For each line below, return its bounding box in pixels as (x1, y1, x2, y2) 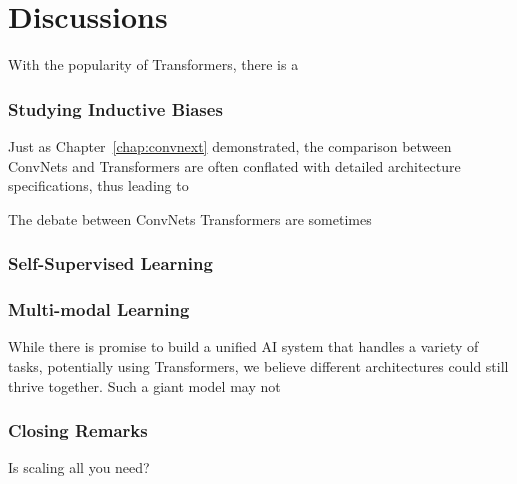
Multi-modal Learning (8, 297, 190, 322)
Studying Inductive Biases (8, 96, 223, 121)
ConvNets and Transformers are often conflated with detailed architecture (8, 155, 461, 176)
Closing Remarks (8, 418, 148, 443)
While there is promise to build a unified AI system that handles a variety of (8, 336, 479, 357)
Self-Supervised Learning (8, 251, 213, 276)
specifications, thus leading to (8, 175, 189, 196)
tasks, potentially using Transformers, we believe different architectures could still (8, 355, 509, 376)
